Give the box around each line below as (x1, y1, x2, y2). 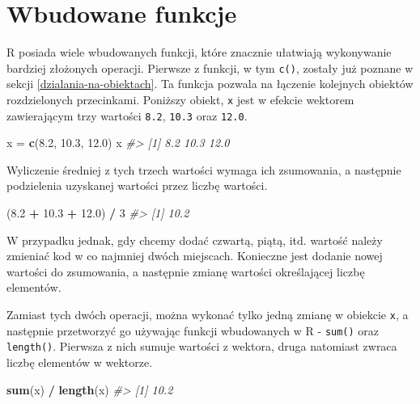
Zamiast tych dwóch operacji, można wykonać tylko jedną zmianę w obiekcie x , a (6, 306, 409, 323)
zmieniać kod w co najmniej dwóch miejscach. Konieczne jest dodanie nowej (6, 247, 383, 264)
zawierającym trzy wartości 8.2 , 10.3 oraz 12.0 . (6, 107, 248, 124)
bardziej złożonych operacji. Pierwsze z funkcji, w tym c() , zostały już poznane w (6, 59, 414, 76)
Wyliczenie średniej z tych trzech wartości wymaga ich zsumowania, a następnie (6, 161, 401, 178)
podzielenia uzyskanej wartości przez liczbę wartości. (6, 177, 268, 194)
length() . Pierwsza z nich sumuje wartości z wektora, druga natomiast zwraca (6, 338, 397, 355)
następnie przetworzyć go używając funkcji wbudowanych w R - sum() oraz (6, 322, 380, 339)
